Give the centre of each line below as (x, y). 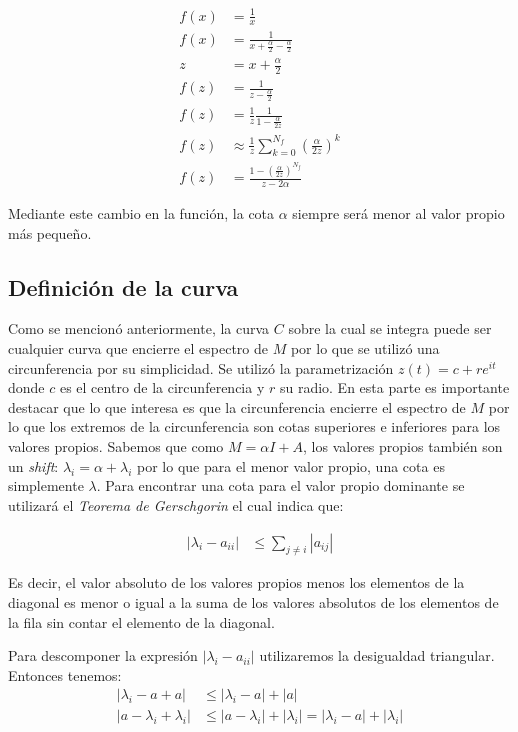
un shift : (33, 465)
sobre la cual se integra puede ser (390, 328)
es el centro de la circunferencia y (162, 387)
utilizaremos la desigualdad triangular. (377, 655)
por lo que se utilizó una (365, 348)
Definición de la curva (123, 286)
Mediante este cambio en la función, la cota (141, 213)
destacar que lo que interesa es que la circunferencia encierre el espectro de (237, 406)
